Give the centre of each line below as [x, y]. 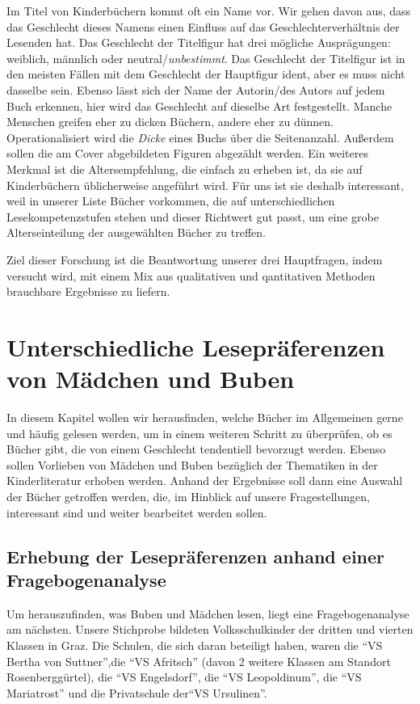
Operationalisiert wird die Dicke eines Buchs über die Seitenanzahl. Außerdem [200, 137]
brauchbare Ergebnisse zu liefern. [88, 291]
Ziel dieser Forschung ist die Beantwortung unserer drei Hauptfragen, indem [195, 259]
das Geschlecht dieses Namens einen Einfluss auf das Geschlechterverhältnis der [203, 26]
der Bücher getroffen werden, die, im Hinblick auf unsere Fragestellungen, [188, 496]
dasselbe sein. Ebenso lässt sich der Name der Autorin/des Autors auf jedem [196, 89]
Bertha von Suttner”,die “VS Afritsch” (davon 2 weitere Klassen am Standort [199, 661]
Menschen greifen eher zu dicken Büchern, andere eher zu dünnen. [170, 122]
